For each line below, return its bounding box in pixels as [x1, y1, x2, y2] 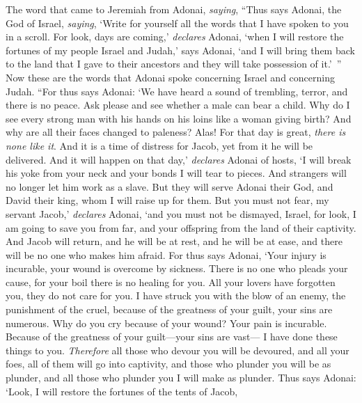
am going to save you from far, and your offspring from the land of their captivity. [6, 220, 356, 235]
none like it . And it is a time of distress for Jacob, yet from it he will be [6, 138, 313, 152]
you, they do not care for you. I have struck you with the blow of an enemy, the [6, 288, 346, 303]
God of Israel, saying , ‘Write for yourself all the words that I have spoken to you [6, 15, 349, 30]
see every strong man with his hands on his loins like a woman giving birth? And [6, 111, 352, 125]
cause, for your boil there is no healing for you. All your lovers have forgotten [6, 274, 336, 289]
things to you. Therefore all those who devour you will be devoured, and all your [6, 342, 349, 357]
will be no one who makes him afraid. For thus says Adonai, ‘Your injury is [6, 247, 326, 262]
